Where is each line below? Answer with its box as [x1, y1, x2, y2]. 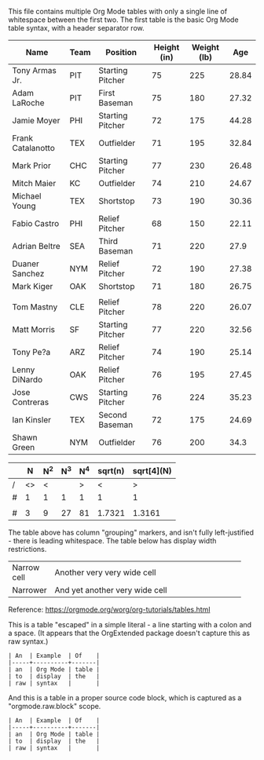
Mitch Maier [12, 178, 57, 188]
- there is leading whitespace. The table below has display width [8, 536, 217, 546]
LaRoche [12, 97, 45, 108]
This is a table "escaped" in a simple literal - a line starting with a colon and [8, 620, 252, 630]
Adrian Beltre [12, 241, 60, 251]
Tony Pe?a [12, 347, 51, 357]
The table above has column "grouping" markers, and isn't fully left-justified [8, 528, 254, 537]
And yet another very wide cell [54, 585, 167, 596]
